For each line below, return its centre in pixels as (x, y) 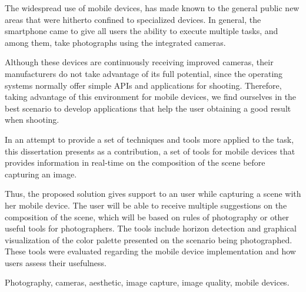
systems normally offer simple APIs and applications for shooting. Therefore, (143, 85)
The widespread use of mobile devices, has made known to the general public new (152, 8)
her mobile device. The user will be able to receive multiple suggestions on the (146, 205)
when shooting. (32, 120)
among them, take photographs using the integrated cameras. (115, 42)
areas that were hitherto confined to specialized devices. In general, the (133, 19)
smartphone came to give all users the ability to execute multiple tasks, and (142, 31)
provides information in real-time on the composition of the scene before (135, 162)
